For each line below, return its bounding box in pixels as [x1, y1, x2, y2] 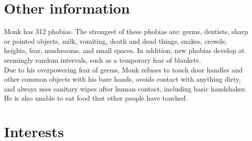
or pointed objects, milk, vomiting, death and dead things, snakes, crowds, [4, 35, 227, 46]
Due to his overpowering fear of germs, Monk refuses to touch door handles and [4, 64, 243, 74]
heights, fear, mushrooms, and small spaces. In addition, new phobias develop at [4, 45, 245, 55]
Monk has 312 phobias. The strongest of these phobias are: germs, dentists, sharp [4, 26, 248, 36]
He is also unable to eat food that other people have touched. [4, 93, 188, 103]
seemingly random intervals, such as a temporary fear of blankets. [4, 54, 201, 65]
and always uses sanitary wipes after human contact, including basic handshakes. [4, 83, 247, 93]
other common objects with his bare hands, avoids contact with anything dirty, [4, 74, 241, 84]
